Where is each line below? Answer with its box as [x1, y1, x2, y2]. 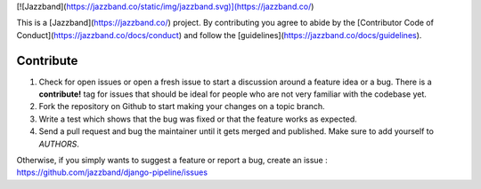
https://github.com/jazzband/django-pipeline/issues [16, 167, 208, 177]
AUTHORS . [38, 138, 79, 149]
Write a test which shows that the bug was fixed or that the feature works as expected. [38, 114, 358, 124]
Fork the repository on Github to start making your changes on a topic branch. [38, 101, 325, 112]
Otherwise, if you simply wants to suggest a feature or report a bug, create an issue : [16, 155, 329, 166]
